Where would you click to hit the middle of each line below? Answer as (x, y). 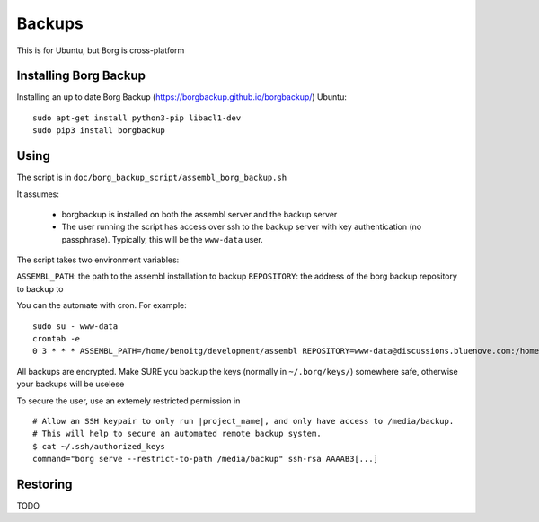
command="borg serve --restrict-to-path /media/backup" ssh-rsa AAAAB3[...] (206, 459)
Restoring (44, 484)
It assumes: (38, 194)
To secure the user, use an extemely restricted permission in (128, 401)
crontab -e (57, 339)
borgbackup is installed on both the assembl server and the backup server (199, 214)
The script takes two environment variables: (98, 260)
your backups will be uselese (71, 384)
